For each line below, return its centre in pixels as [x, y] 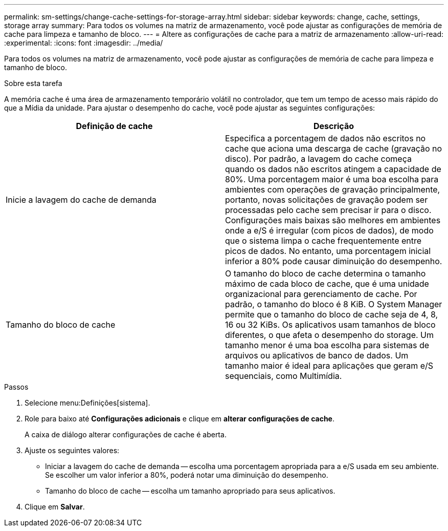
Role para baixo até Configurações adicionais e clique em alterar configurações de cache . [180, 419]
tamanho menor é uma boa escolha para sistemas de [327, 345]
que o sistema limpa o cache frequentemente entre [323, 241]
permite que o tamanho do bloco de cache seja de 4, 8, [332, 314]
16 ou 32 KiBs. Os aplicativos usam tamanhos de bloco [330, 325]
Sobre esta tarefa [33, 83]
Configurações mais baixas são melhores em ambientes [333, 220]
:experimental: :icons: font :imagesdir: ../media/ [84, 43]
